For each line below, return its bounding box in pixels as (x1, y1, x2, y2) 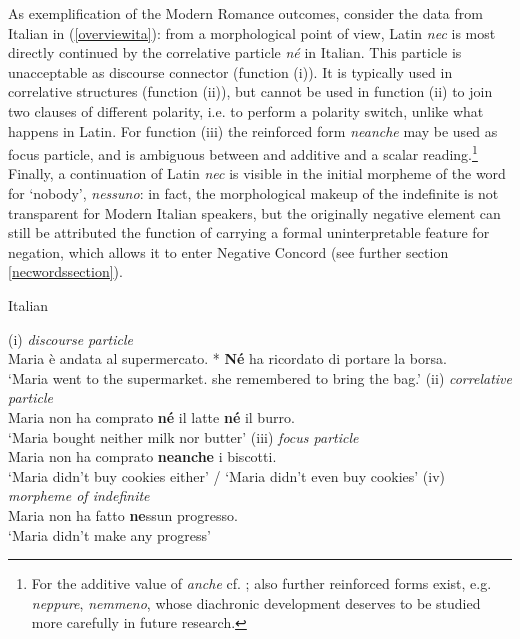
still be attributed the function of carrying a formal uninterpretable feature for (8, 222, 490, 243)
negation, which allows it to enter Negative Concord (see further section (8, 241, 449, 262)
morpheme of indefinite (8, 485, 150, 506)
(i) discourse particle (8, 328, 134, 349)
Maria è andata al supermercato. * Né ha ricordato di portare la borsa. (8, 348, 447, 369)
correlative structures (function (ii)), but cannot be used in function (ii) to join (8, 81, 493, 102)
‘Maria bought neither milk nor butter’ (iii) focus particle (8, 426, 359, 447)
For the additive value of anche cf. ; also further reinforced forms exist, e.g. (31, 573, 492, 594)
